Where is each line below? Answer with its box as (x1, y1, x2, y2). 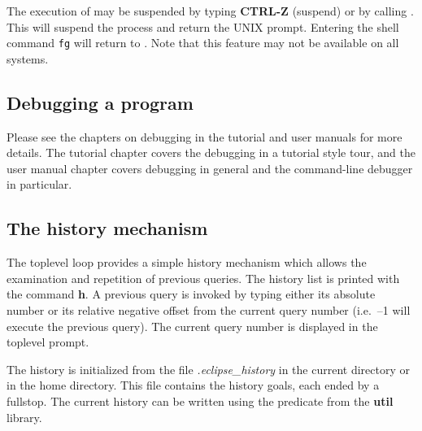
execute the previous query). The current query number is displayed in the (7, 317, 378, 334)
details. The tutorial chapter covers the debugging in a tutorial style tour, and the (7, 144, 415, 161)
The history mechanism (7, 215, 208, 241)
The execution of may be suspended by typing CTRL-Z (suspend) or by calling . (7, 2, 414, 19)
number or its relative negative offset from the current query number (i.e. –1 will (7, 302, 411, 318)
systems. (7, 50, 49, 67)
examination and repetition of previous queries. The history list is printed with (7, 269, 400, 286)
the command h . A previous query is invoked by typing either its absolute (7, 285, 376, 303)
